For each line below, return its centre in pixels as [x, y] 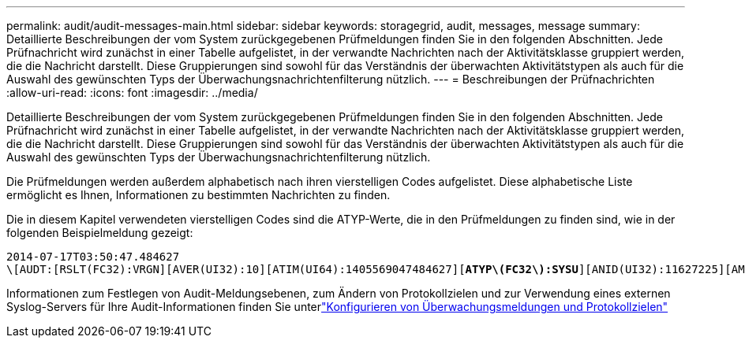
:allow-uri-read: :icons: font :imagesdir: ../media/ [132, 92]
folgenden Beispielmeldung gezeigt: [100, 233]
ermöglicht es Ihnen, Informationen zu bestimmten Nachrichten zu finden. [198, 195]
